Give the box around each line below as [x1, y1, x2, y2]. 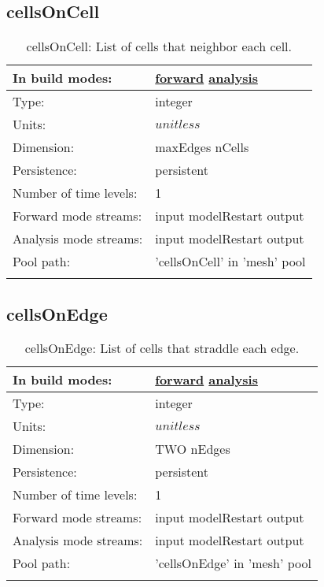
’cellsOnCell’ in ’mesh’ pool [155, 252, 306, 271]
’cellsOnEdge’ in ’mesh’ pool [155, 554, 311, 573]
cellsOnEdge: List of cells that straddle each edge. [24, 339, 300, 358]
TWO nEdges [155, 440, 230, 459]
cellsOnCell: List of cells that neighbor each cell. [26, 37, 292, 56]
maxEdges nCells [155, 138, 249, 157]
